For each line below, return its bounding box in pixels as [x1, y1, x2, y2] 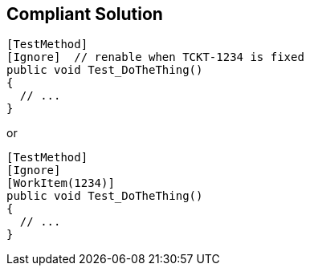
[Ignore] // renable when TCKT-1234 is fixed [6, 51, 304, 64]
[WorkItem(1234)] [6, 177, 115, 190]
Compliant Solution [6, 4, 163, 24]
